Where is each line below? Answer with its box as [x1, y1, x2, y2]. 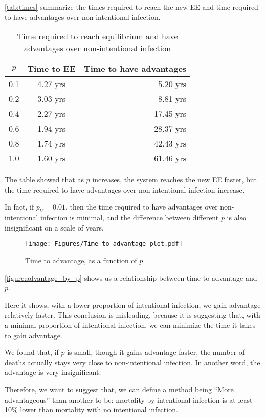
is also [227, 212, 247, 223]
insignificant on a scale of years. [5, 222, 104, 233]
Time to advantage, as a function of [25, 255, 137, 266]
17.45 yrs [154, 108, 187, 120]
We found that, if [5, 347, 59, 358]
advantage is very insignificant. [5, 367, 101, 378]
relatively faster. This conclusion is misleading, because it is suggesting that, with [5, 309, 260, 320]
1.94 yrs [37, 122, 66, 135]
